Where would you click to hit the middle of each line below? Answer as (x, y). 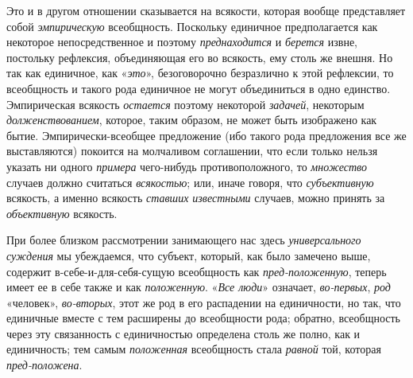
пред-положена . (44, 365)
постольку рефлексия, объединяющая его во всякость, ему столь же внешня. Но (200, 57)
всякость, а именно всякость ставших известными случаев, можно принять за (196, 198)
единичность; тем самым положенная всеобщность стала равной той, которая (194, 349)
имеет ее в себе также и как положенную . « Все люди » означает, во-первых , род (199, 287)
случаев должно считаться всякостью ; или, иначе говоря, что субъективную (190, 182)
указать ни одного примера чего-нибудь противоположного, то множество (187, 166)
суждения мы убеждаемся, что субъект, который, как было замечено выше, (189, 255)
